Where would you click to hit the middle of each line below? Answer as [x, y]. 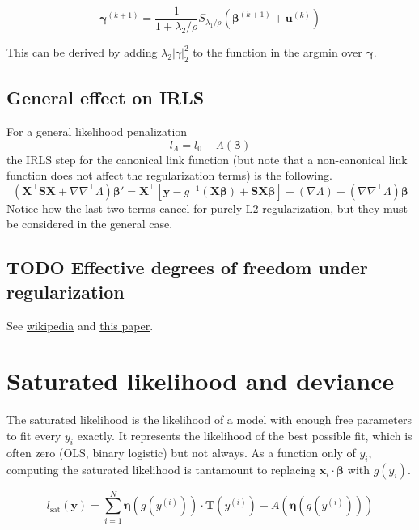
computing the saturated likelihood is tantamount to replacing [161, 469]
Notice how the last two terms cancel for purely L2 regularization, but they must [207, 208]
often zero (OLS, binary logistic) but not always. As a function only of [181, 452]
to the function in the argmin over [277, 52]
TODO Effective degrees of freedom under [187, 267]
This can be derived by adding [82, 52]
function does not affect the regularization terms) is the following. [169, 175]
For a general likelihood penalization [97, 131]
